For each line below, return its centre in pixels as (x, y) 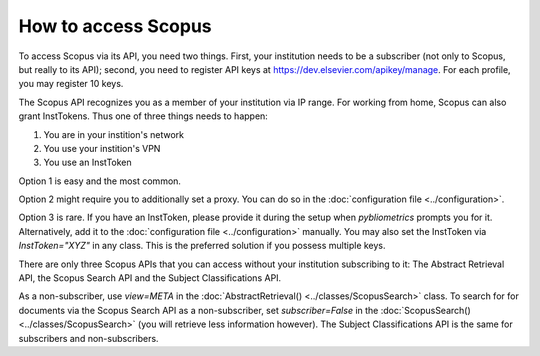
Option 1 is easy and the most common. (100, 181)
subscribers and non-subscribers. (88, 338)
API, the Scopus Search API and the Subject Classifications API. (150, 278)
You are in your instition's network (114, 134)
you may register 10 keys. (71, 84)
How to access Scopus (115, 26)
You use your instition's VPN (102, 148)
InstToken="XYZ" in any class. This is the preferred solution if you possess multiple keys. (202, 246)
